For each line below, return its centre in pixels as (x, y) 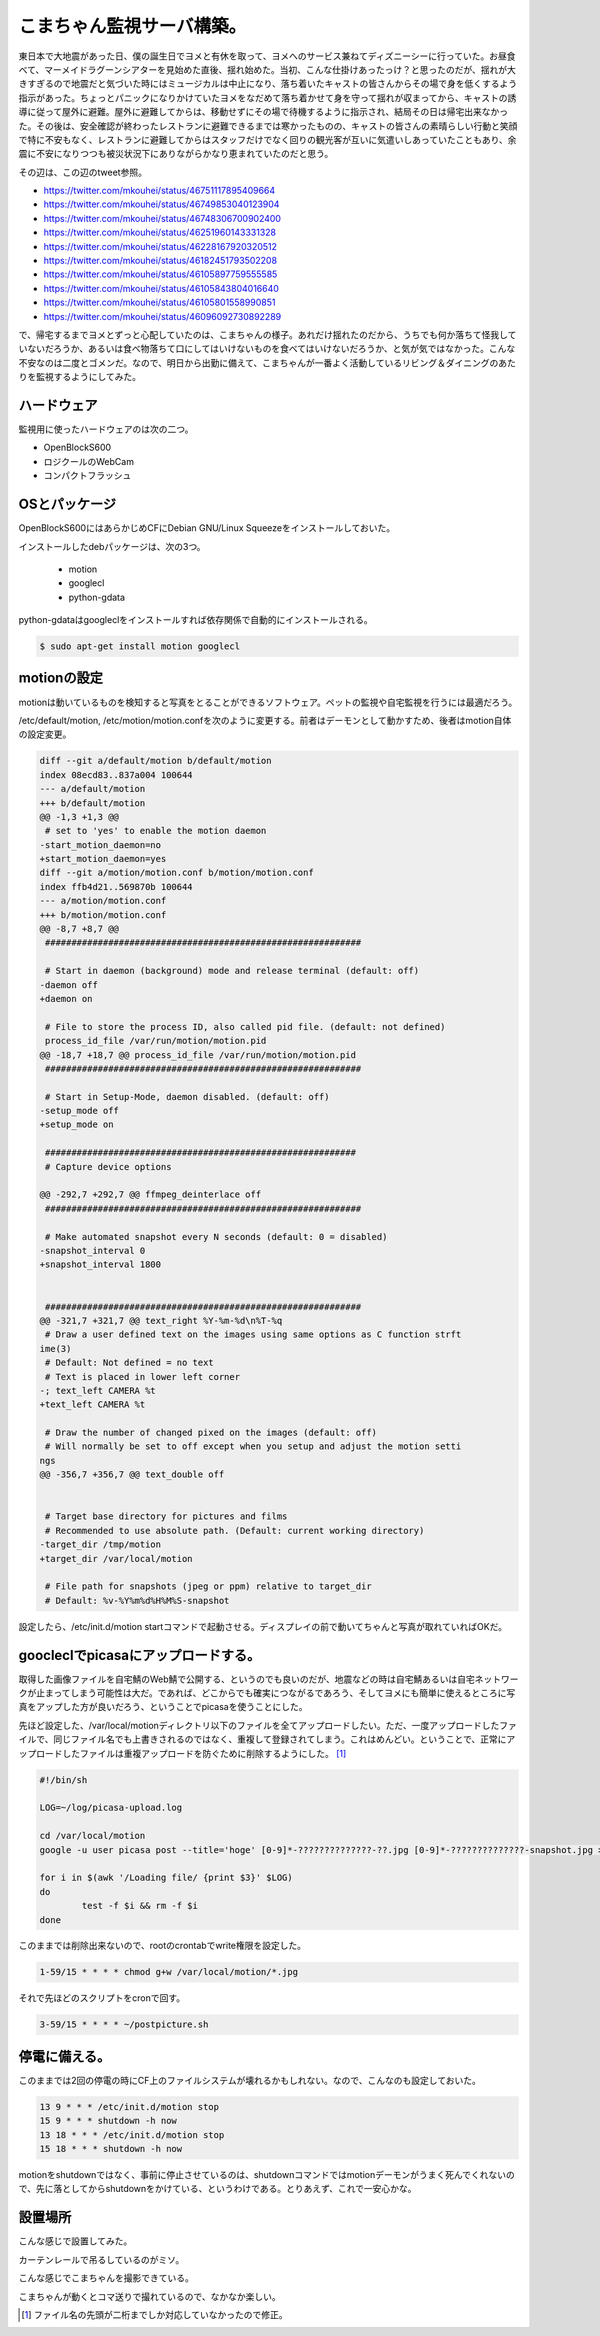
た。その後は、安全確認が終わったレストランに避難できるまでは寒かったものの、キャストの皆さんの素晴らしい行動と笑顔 (268, 126)
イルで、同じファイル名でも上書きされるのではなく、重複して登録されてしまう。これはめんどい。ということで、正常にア (267, 1739)
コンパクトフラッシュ (87, 476)
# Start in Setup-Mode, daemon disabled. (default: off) (187, 1096)
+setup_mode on (76, 1124)
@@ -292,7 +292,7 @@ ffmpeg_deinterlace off (150, 1194)
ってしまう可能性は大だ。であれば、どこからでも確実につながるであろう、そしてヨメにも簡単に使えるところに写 (284, 1693)
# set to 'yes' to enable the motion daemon (156, 831)
